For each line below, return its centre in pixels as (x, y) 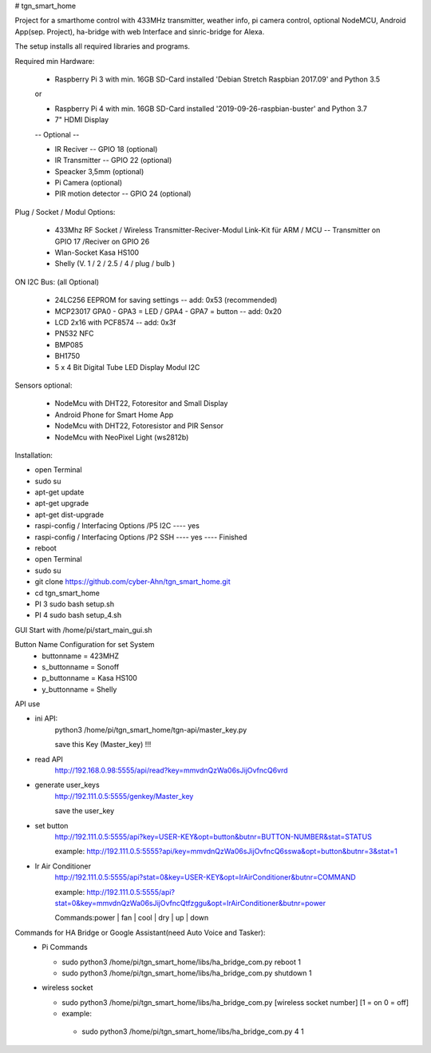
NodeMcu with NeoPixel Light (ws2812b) (122, 437)
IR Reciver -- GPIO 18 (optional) (106, 149)
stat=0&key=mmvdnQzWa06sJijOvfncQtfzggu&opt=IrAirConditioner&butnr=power (190, 903)
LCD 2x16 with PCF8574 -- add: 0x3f (115, 322)
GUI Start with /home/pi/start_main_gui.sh (83, 630)
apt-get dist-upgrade (69, 515)
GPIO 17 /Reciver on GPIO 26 (102, 241)
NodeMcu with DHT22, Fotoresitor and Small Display (141, 403)
